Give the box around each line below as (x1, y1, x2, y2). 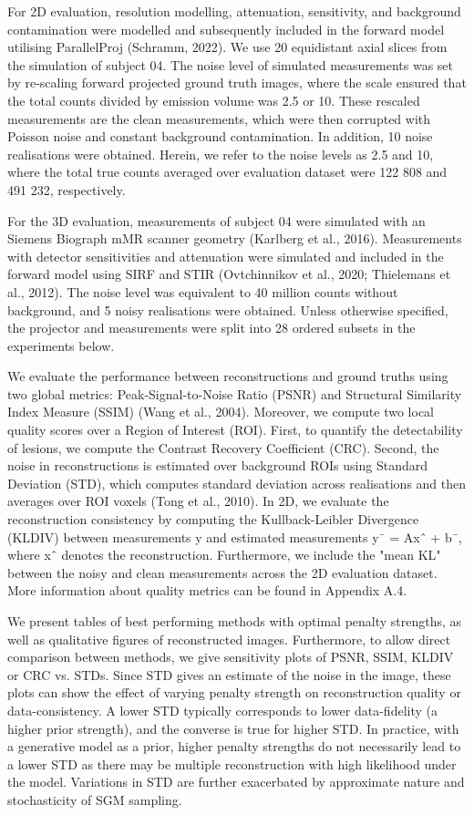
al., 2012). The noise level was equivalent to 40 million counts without (7, 282, 398, 301)
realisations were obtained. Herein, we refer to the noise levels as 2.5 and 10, (7, 144, 434, 163)
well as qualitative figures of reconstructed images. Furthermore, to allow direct (7, 629, 451, 648)
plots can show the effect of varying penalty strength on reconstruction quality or (7, 683, 461, 702)
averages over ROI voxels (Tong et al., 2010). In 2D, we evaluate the (7, 491, 389, 511)
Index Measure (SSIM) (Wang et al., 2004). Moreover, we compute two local (7, 402, 435, 421)
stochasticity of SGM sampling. (7, 789, 182, 809)
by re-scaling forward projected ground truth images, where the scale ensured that (7, 73, 467, 92)
